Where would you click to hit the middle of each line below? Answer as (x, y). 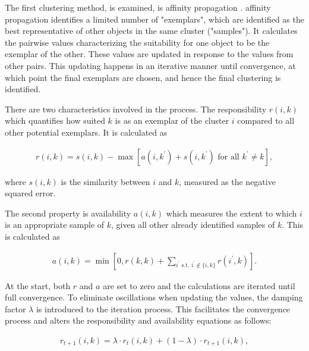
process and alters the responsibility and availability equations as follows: (138, 320)
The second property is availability (68, 213)
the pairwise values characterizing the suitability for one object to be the (137, 42)
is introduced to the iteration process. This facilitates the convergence (163, 308)
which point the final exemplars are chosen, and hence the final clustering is (143, 77)
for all (228, 157)
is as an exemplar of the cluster (172, 120)
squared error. (30, 193)
